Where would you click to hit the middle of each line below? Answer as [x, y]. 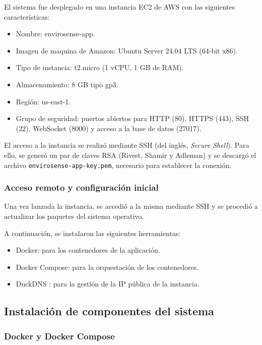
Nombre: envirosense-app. [55, 34]
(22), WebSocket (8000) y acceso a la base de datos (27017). [109, 128]
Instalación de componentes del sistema [109, 311]
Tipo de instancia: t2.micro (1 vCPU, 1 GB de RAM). [100, 67]
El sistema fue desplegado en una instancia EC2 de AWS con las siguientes [120, 7]
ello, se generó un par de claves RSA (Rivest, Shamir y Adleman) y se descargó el [130, 155]
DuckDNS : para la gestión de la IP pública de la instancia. [108, 284]
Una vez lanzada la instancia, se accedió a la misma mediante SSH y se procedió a [131, 206]
